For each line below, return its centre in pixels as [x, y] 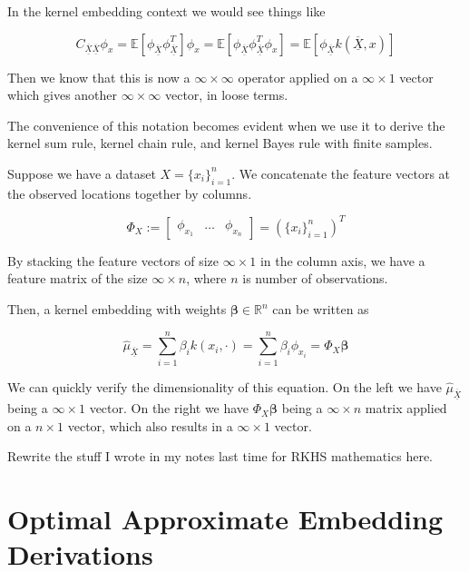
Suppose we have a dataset [82, 173]
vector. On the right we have [169, 408]
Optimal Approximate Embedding [225, 519]
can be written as [321, 309]
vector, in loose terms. [226, 95]
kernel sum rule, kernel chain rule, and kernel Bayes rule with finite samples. [220, 143]
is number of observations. [315, 278]
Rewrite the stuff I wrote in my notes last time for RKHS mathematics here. [220, 456]
